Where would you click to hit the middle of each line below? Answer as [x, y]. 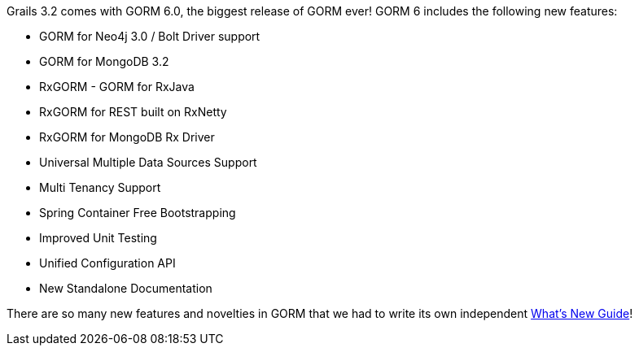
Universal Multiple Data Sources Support [148, 162]
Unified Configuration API [107, 263]
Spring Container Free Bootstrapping [138, 213]
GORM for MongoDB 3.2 [104, 61]
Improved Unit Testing [98, 238]
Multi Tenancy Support [100, 187]
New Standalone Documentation [126, 288]
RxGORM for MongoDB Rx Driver [127, 137]
